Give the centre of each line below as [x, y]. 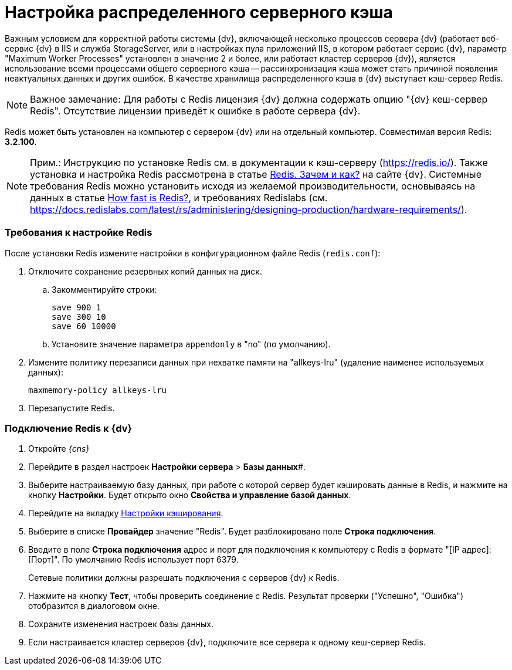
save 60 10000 [84, 326]
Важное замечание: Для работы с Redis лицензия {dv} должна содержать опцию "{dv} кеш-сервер [259, 99]
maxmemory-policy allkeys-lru [98, 390]
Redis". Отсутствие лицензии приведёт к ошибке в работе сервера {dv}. [195, 111]
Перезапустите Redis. [72, 408]
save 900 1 [77, 307]
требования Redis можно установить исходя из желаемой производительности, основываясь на [253, 186]
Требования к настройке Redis [79, 233]
